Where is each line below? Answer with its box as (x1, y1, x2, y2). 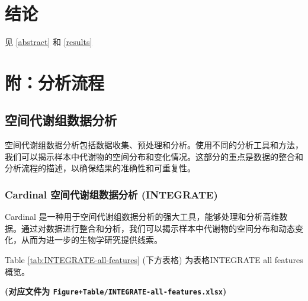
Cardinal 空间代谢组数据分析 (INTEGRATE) (5, 187, 218, 201)
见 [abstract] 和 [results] (5, 36, 92, 48)
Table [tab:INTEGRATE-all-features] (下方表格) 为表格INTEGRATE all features (5, 254, 303, 266)
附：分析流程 (5, 70, 105, 94)
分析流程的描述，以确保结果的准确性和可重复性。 (5, 162, 195, 174)
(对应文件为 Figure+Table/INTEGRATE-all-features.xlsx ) (5, 285, 227, 297)
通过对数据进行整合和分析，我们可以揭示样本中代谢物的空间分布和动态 (21, 222, 295, 234)
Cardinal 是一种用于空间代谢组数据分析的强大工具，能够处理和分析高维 (5, 210, 280, 223)
